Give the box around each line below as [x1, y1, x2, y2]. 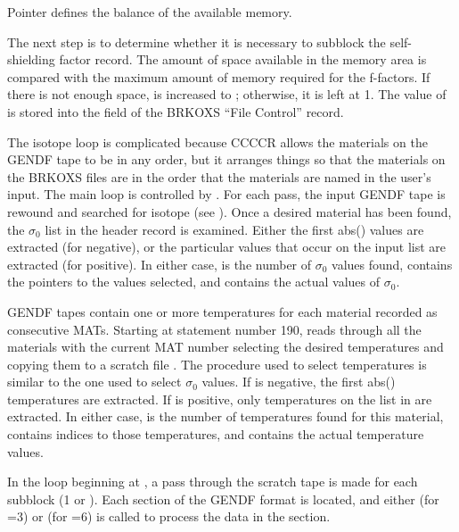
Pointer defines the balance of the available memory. [7, 3, 292, 21]
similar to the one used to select [7, 372, 182, 391]
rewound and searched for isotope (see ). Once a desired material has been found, [7, 202, 452, 220]
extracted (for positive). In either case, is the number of [7, 254, 312, 273]
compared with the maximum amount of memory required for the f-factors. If [7, 67, 430, 86]
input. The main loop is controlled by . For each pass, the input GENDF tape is [7, 185, 446, 204]
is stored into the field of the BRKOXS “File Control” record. [7, 102, 344, 121]
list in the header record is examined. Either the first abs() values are [45, 220, 424, 238]
